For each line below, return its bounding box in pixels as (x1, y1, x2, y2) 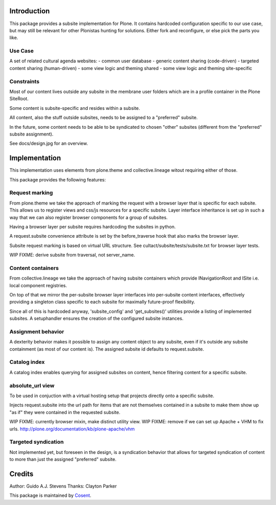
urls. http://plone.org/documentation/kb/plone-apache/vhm (9, 426, 135, 432)
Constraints (9, 78, 40, 85)
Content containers (9, 264, 59, 271)
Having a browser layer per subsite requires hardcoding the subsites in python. (9, 223, 176, 229)
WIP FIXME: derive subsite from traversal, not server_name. (9, 252, 135, 258)
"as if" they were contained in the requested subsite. (9, 409, 121, 415)
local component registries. (9, 282, 67, 288)
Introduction (9, 7, 50, 15)
